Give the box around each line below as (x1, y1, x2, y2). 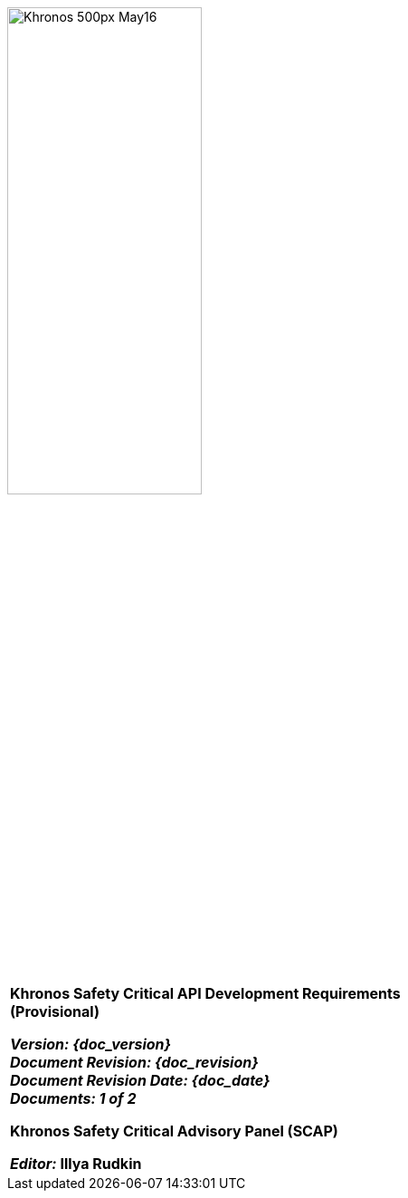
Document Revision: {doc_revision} (10, 1053, 259, 1071)
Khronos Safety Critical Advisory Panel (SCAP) (10, 1122, 338, 1140)
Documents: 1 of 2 (10, 1089, 137, 1107)
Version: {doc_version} (10, 1035, 172, 1053)
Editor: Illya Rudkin (10, 1155, 142, 1173)
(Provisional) (10, 1002, 100, 1021)
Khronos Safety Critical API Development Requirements (10, 984, 401, 1002)
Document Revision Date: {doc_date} (10, 1071, 270, 1089)
